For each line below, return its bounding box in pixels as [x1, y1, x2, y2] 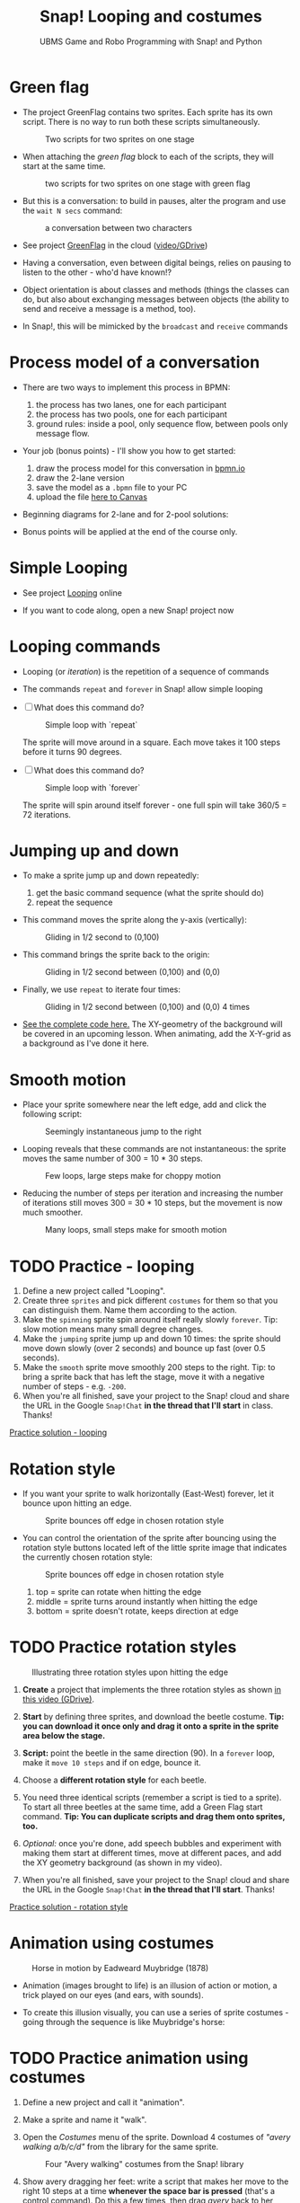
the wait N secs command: [22, 205, 123, 216]
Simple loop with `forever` [44, 782, 141, 792]
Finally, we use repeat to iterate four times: [22, 984, 181, 995]
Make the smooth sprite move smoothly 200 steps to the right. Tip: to [22, 1362, 276, 1373]
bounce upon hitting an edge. [22, 1498, 132, 1508]
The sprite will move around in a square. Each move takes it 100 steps [22, 737, 281, 748]
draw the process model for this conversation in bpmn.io [35, 463, 245, 473]
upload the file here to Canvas [35, 491, 148, 502]
